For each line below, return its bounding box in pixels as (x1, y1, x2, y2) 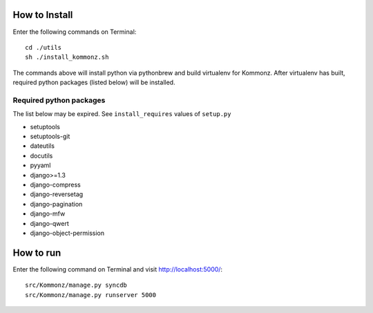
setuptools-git (30, 132, 70, 140)
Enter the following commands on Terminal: (12, 28, 137, 36)
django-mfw (30, 209, 66, 218)
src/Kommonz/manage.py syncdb (25, 281, 128, 290)
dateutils (30, 142, 55, 150)
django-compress (30, 180, 81, 189)
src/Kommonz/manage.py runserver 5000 (25, 291, 157, 298)
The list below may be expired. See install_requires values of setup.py (12, 110, 231, 118)
